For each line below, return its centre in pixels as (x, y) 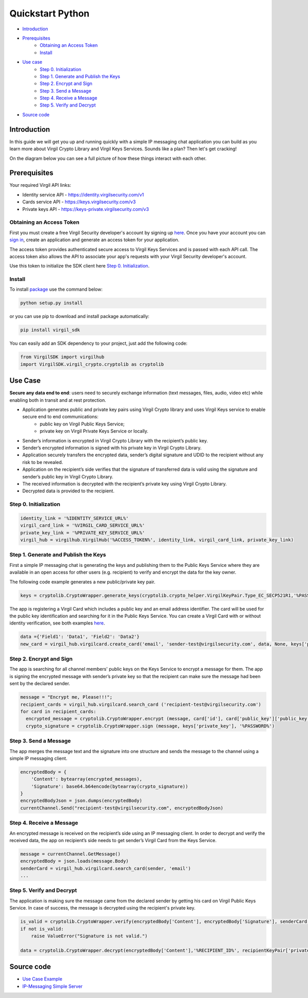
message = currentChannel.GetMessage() (70, 854)
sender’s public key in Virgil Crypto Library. (68, 476)
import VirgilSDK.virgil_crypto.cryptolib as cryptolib (92, 364)
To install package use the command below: (56, 289)
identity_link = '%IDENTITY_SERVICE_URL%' (74, 518)
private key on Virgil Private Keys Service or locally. (94, 431)
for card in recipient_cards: (58, 711)
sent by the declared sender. (40, 684)
